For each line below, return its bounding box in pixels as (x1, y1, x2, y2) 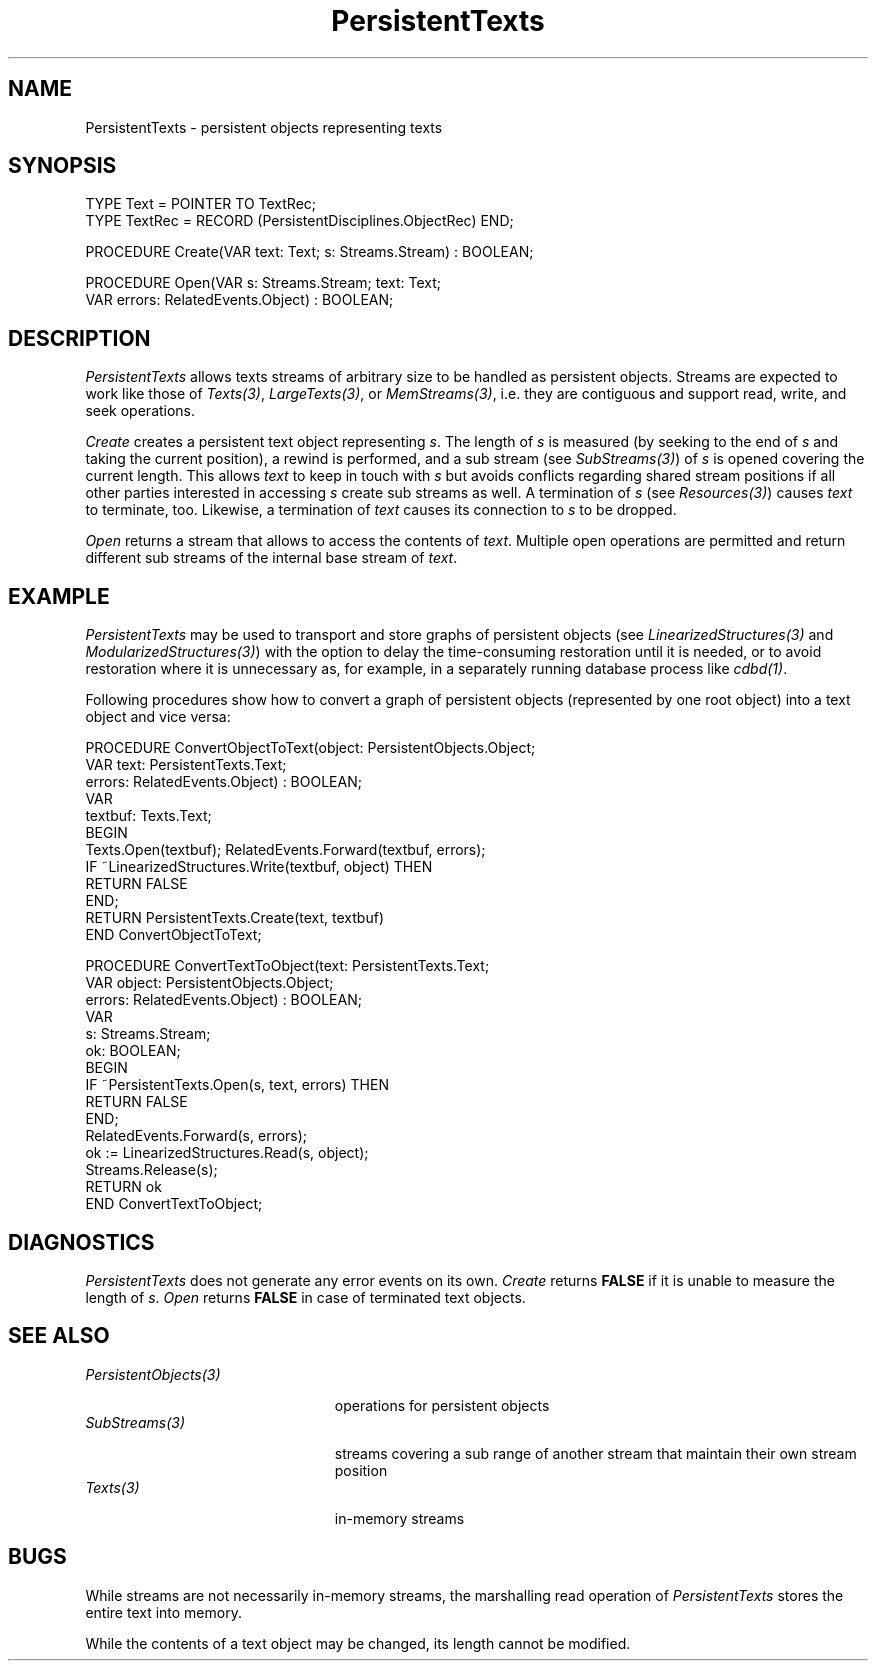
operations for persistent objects (334, 1396, 550, 1414)
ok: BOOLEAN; (85, 1042, 181, 1060)
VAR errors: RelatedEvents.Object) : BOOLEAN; (85, 291, 394, 309)
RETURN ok (85, 1178, 162, 1196)
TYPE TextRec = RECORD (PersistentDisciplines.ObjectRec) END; (85, 212, 514, 230)
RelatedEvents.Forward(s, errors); (85, 1127, 308, 1145)
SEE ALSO (8, 1323, 110, 1349)
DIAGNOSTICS (8, 1229, 155, 1255)
